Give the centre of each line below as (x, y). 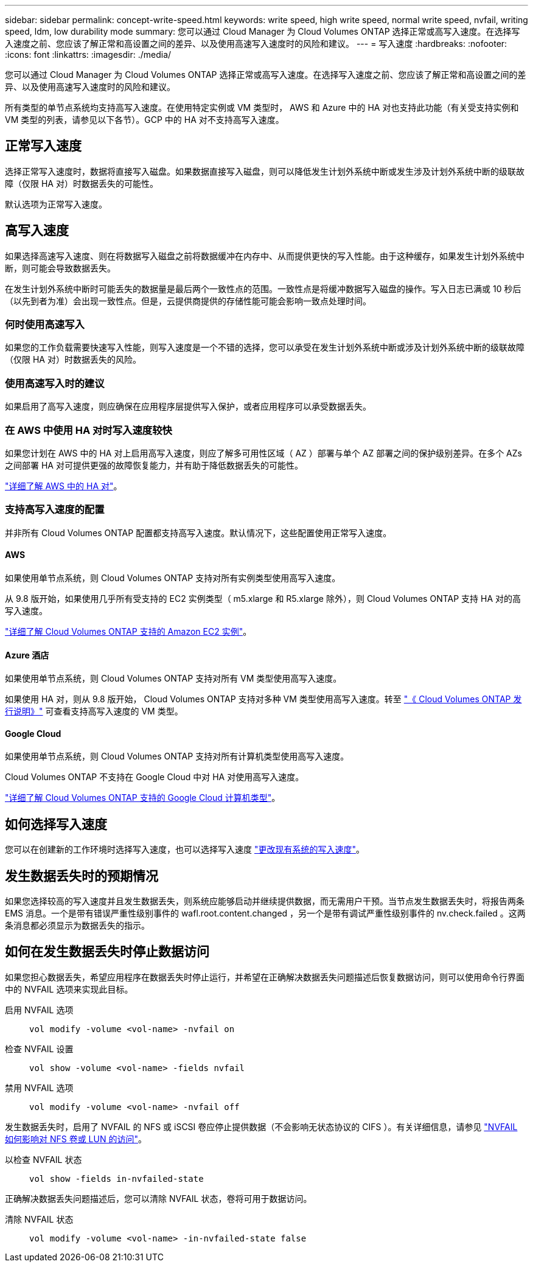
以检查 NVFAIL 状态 (44, 1159)
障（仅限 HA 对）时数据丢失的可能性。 (82, 183)
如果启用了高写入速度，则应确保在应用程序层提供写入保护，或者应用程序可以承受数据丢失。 (188, 407)
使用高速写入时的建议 (55, 383)
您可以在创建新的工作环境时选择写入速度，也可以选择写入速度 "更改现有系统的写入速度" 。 (185, 850)
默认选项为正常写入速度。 (56, 204)
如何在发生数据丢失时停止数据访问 (107, 952)
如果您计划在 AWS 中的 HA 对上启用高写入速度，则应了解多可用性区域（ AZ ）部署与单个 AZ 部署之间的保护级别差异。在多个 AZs (263, 453)
